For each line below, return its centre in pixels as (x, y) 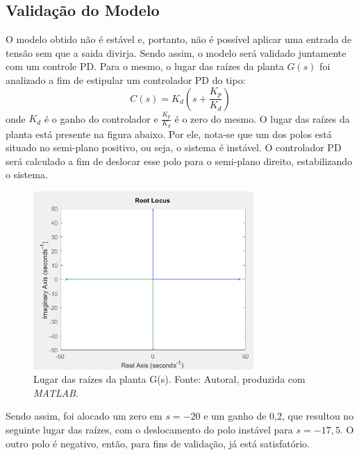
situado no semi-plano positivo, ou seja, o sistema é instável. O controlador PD (174, 147)
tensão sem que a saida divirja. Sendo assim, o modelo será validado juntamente (176, 52)
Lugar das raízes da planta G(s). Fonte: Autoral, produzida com (169, 379)
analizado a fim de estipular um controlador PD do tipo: (126, 79)
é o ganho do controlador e (101, 118)
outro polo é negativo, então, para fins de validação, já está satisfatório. (158, 443)
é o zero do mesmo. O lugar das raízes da (262, 118)
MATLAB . (56, 392)
